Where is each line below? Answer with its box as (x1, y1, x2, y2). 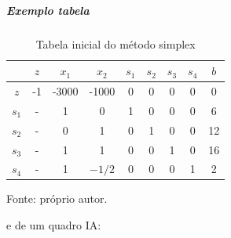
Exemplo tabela (6, 2, 90, 18)
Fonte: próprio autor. (6, 190, 108, 207)
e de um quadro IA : (6, 217, 101, 233)
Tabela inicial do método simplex (35, 35, 196, 52)
